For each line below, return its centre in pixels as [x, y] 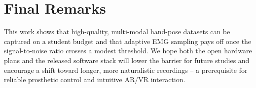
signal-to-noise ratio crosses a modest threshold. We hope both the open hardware [128, 51]
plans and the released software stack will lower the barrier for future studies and [127, 60]
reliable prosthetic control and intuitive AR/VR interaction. [95, 79]
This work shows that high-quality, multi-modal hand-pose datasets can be [117, 32]
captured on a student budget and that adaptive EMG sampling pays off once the [128, 41]
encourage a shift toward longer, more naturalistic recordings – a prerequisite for [126, 70]
